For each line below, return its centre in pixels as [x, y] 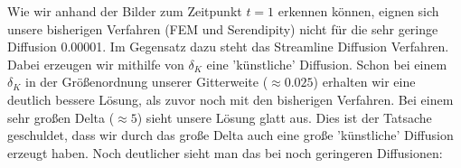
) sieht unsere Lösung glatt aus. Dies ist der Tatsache [284, 117]
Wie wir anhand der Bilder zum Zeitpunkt [125, 11]
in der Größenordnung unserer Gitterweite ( [146, 82]
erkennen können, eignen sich [358, 11]
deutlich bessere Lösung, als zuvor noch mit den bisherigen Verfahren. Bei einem [230, 99]
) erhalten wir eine [364, 82]
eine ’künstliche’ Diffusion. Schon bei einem [327, 64]
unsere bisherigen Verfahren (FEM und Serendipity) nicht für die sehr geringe [223, 28]
